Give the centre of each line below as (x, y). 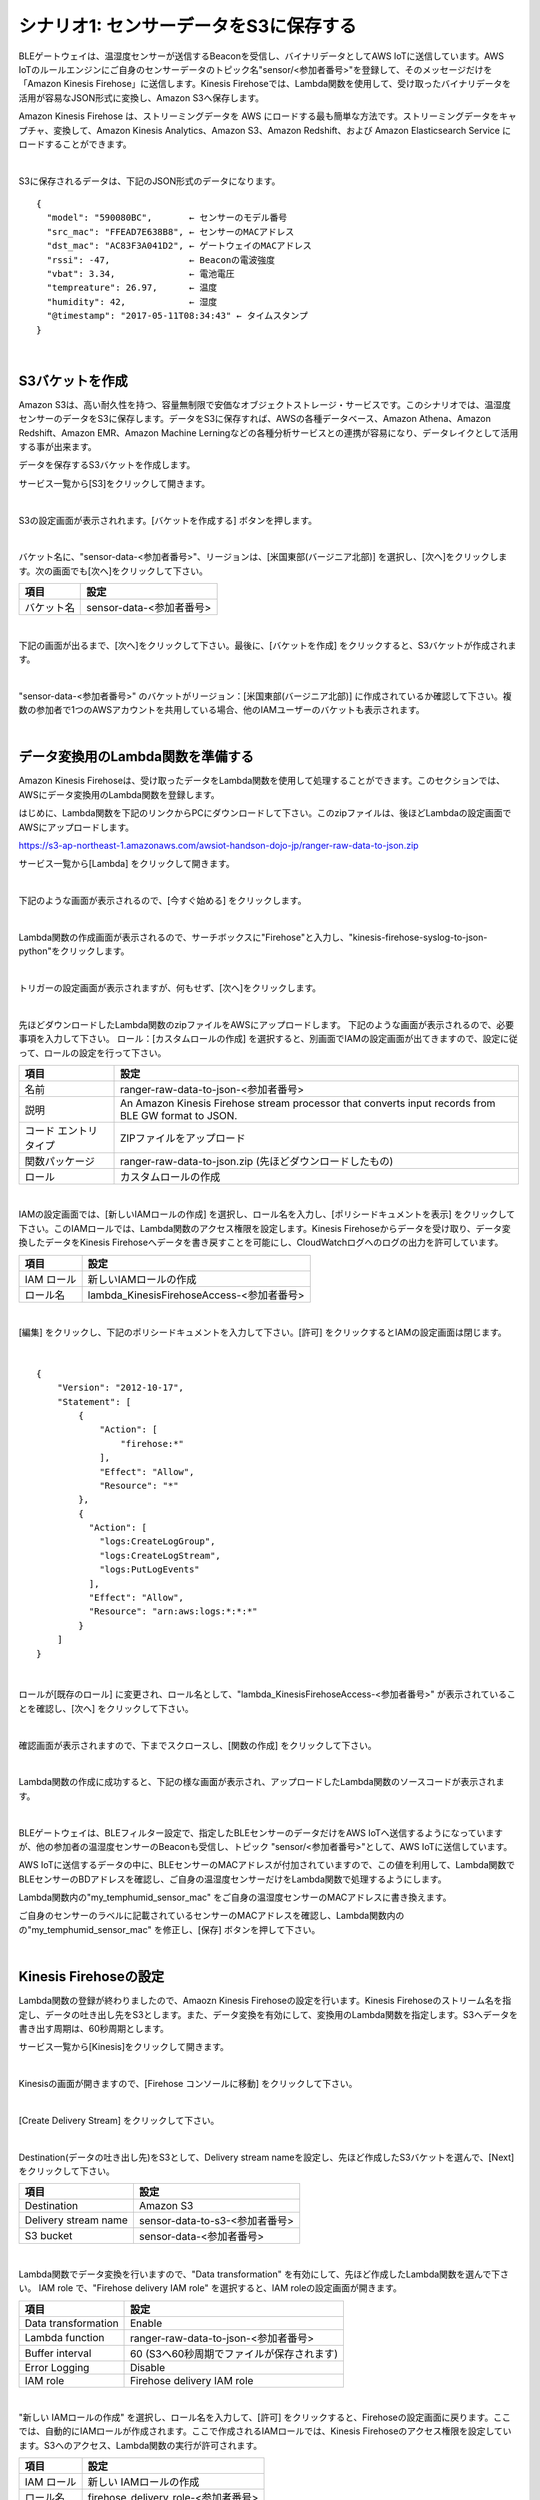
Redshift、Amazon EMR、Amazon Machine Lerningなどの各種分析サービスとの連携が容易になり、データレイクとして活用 (268, 432)
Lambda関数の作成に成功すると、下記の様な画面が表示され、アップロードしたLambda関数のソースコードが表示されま (261, 1782)
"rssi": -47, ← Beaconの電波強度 (160, 259)
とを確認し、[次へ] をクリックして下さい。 (106, 1708)
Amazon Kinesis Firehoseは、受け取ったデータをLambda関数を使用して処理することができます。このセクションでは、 (261, 781)
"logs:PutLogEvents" (149, 1569)
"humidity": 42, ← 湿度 (132, 301)
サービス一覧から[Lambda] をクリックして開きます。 (126, 864)
